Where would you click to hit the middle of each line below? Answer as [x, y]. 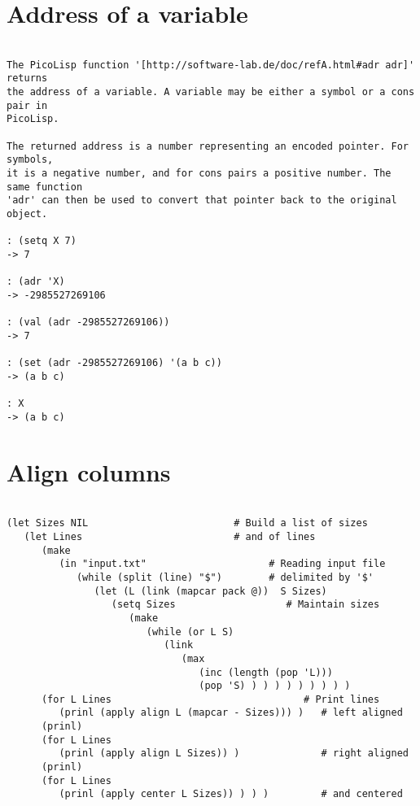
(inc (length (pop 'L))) [266, 672]
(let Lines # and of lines [170, 536]
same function [45, 187]
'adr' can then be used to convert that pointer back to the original [202, 200]
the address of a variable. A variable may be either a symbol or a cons [211, 92]
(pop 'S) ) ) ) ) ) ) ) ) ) [275, 686]
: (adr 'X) [36, 282]
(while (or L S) [190, 632]
